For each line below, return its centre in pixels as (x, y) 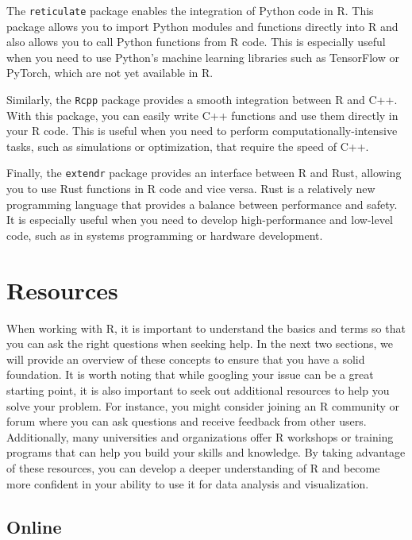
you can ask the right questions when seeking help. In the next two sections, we (200, 343)
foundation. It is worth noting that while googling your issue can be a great (190, 374)
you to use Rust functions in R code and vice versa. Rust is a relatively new (191, 189)
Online (34, 526)
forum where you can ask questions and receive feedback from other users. (187, 421)
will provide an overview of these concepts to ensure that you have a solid (186, 359)
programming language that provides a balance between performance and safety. (202, 204)
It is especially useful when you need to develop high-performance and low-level (200, 220)
